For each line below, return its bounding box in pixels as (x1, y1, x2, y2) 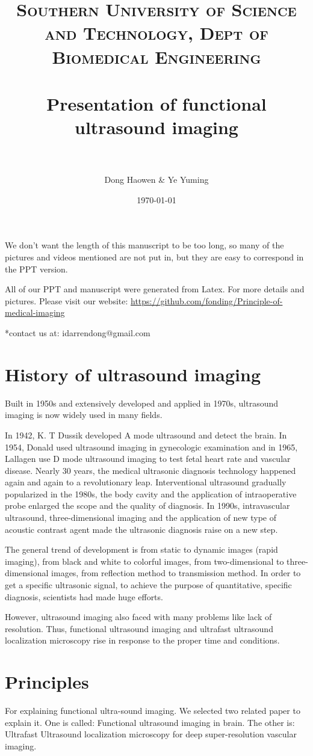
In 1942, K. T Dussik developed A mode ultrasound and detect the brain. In (5, 428, 287, 441)
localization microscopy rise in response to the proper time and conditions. (5, 634, 280, 647)
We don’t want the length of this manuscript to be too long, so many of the (5, 239, 284, 251)
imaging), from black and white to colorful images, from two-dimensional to (5, 555, 284, 567)
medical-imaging (5, 306, 65, 319)
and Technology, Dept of (45, 20, 268, 45)
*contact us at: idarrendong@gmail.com (5, 327, 150, 339)
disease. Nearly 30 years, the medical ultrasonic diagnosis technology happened (5, 464, 296, 476)
